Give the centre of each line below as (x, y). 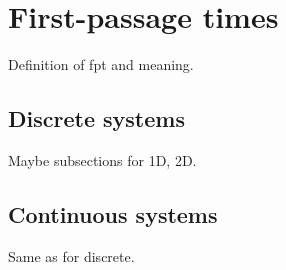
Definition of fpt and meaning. (101, 64)
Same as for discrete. (71, 255)
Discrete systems (96, 118)
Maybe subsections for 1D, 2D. (102, 159)
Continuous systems (113, 213)
